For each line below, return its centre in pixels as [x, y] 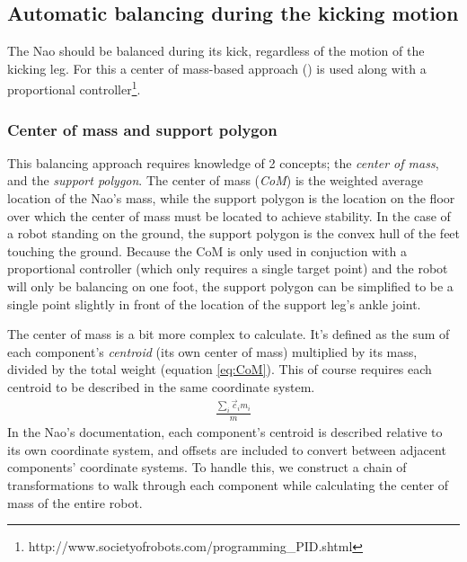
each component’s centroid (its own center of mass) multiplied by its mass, [212, 351]
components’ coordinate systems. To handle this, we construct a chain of [207, 467]
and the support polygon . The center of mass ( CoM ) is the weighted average [215, 180]
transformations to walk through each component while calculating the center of [228, 485]
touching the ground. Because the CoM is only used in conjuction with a [207, 250]
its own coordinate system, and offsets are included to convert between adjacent [227, 449]
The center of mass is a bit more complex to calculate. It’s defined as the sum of [229, 334]
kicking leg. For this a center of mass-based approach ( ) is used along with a [217, 68]
